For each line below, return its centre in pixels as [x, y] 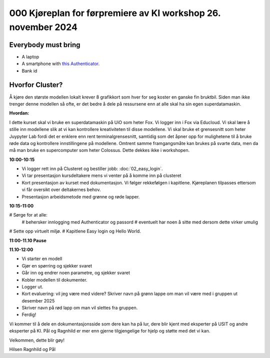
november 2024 [43, 27]
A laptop [30, 56]
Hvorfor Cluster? [36, 85]
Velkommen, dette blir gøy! [37, 340]
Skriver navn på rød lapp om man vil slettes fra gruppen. [80, 308]
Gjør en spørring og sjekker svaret [57, 265]
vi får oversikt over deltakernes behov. [61, 189]
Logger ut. [32, 286]
